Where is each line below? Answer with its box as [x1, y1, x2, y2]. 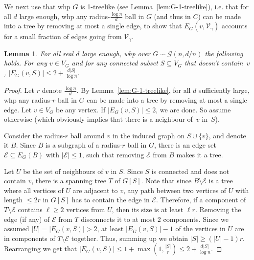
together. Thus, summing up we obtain [71, 233, 188, 243]
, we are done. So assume [156, 104, 231, 114]
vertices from [66, 204, 105, 214]
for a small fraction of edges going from [4, 31, 122, 42]
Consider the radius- [4, 130, 65, 140]
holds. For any [4, 58, 47, 68]
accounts [221, 21, 248, 31]
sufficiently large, [199, 85, 250, 95]
